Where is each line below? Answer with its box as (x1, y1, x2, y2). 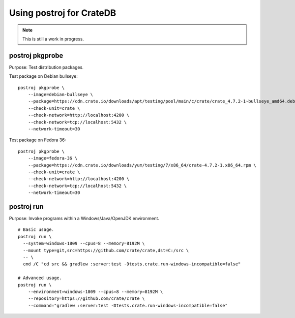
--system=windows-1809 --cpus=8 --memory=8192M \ (23, 241, 145, 246)
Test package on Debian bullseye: (9, 73, 78, 79)
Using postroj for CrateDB (9, 7, 117, 18)
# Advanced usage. (18, 275, 62, 281)
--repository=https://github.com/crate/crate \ (28, 296, 145, 301)
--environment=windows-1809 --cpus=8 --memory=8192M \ (28, 288, 163, 294)
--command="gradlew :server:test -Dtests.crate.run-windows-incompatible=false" (28, 303, 228, 308)
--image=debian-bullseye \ (28, 92, 93, 97)
